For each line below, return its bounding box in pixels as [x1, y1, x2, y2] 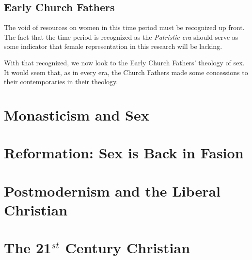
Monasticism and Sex [4, 105, 149, 124]
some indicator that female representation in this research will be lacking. [4, 41, 222, 51]
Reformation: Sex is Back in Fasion [4, 143, 244, 163]
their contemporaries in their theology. [4, 76, 118, 87]
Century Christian [65, 238, 190, 258]
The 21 [4, 238, 51, 258]
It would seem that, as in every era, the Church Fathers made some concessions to [4, 67, 248, 77]
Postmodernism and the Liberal [4, 181, 221, 200]
